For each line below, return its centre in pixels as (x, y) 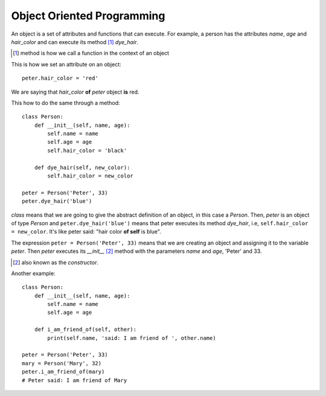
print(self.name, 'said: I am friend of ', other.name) (132, 338)
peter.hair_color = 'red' (60, 78)
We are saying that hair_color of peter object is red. (75, 92)
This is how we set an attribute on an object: (66, 64)
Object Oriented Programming (88, 16)
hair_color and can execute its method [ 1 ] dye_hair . (75, 42)
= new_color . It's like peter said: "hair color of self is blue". (86, 232)
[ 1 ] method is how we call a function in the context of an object (91, 53)
